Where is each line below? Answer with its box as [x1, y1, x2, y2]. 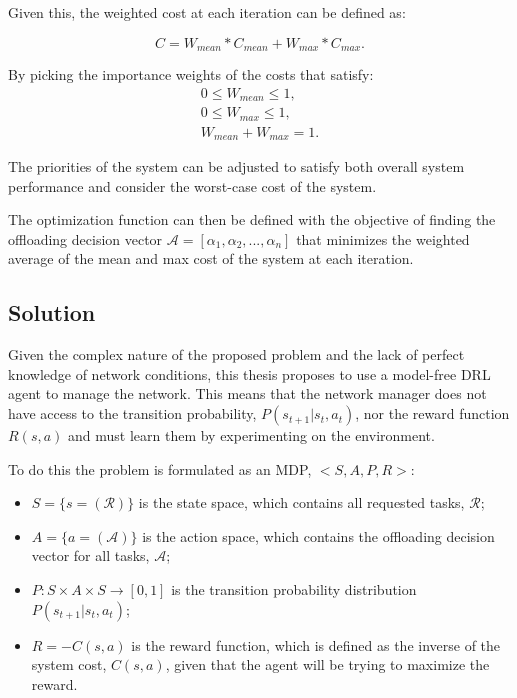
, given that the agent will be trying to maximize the [165, 654, 490, 675]
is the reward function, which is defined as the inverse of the [131, 634, 501, 655]
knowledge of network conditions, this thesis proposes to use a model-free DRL [8, 363, 491, 384]
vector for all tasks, [31, 545, 150, 566]
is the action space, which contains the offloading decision [142, 525, 495, 546]
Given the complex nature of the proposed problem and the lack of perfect [8, 344, 465, 365]
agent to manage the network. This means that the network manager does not [8, 383, 487, 404]
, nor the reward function [355, 403, 510, 424]
